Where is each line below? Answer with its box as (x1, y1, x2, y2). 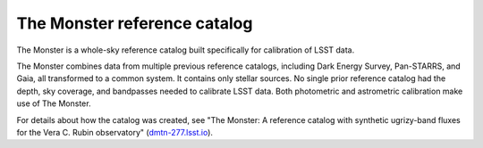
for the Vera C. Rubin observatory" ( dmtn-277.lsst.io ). (16, 127, 214, 137)
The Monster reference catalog (16, 13, 253, 33)
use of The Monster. (16, 98, 91, 109)
